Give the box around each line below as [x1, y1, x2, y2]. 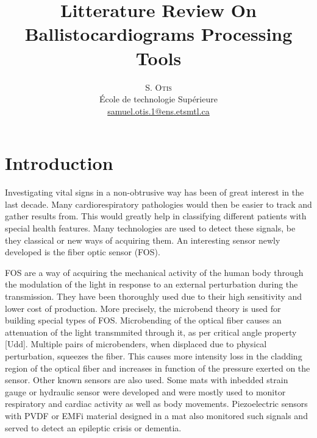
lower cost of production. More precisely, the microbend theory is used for [5, 302, 281, 314]
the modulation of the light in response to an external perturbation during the [5, 278, 298, 291]
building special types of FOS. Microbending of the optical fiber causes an [5, 314, 282, 327]
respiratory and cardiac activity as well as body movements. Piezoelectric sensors [5, 397, 308, 410]
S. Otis [145, 80, 172, 93]
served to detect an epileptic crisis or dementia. [5, 421, 182, 434]
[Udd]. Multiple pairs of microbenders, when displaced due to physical [5, 337, 267, 350]
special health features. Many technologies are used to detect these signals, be [5, 222, 296, 234]
